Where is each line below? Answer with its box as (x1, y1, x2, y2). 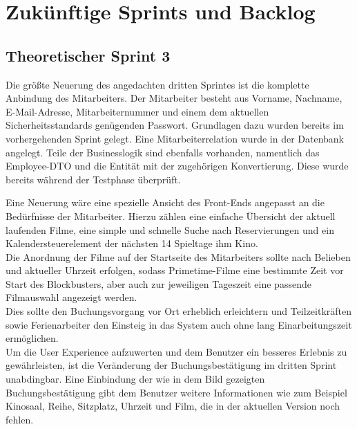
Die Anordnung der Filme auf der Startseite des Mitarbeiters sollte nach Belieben (6, 249, 351, 264)
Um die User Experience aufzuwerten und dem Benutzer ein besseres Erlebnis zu (6, 344, 347, 358)
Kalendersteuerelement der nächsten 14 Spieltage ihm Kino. (6, 236, 258, 250)
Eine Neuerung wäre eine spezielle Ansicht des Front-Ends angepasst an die (6, 195, 325, 210)
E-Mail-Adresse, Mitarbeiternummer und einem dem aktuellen (6, 104, 269, 118)
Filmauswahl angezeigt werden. (6, 290, 137, 304)
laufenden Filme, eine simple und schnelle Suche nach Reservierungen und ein (6, 222, 334, 237)
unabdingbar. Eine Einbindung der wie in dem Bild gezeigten (6, 372, 265, 386)
